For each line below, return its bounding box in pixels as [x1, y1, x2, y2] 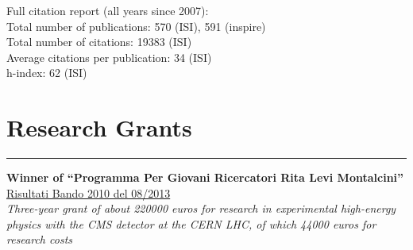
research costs [6, 231, 73, 248]
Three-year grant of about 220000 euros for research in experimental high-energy [6, 200, 396, 217]
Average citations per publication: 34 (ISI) [6, 48, 212, 65]
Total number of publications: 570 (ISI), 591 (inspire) [6, 17, 266, 34]
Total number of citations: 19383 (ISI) [6, 33, 192, 50]
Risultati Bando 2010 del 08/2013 [6, 184, 171, 201]
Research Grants [6, 111, 192, 144]
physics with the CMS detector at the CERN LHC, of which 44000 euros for [6, 215, 376, 232]
